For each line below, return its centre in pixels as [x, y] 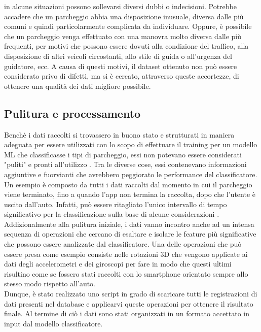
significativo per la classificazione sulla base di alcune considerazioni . [112, 214]
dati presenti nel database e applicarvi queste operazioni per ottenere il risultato [129, 303]
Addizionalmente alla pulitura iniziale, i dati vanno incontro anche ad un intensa [129, 224]
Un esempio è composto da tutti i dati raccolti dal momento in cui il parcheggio [128, 184]
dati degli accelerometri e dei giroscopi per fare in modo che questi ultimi [118, 264]
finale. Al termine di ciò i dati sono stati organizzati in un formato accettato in [127, 313]
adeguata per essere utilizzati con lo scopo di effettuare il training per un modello [131, 144]
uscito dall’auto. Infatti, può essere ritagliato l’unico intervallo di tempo [116, 204]
